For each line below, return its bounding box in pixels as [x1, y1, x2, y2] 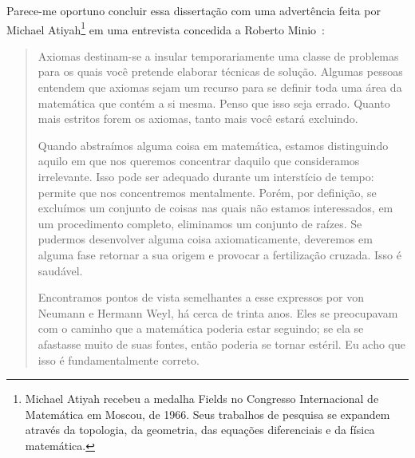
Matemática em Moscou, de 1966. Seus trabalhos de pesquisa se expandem [25, 405, 390, 422]
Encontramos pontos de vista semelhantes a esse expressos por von [38, 289, 364, 306]
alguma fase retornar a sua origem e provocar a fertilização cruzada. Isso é [38, 246, 401, 263]
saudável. [38, 262, 83, 278]
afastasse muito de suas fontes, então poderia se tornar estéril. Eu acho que [38, 335, 406, 352]
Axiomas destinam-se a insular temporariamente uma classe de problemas [38, 47, 399, 64]
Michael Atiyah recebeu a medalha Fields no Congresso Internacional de [25, 390, 379, 407]
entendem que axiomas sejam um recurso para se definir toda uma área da [38, 79, 402, 96]
